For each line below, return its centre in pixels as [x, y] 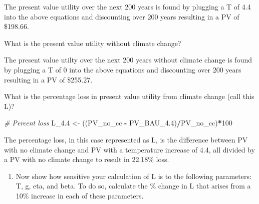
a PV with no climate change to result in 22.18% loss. [87, 159]
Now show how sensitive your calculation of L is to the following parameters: [134, 176]
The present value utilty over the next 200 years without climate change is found [128, 60]
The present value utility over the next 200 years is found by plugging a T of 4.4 [127, 6]
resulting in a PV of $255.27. [48, 79]
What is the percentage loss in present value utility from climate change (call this [129, 96]
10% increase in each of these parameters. [80, 195]
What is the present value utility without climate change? [93, 43]
